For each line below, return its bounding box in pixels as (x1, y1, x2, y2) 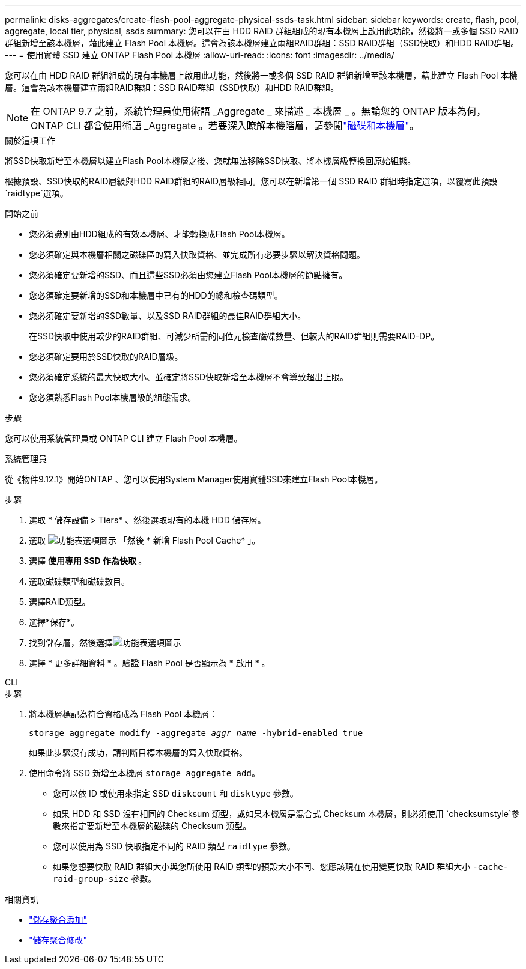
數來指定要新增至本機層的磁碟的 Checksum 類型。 (53, 821, 252, 831)
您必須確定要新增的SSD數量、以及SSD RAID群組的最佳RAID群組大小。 (29, 311, 306, 321)
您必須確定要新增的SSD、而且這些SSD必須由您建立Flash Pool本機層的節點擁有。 (29, 270, 348, 280)
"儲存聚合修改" (29, 935, 88, 945)
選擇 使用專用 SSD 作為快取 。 (29, 556, 147, 566)
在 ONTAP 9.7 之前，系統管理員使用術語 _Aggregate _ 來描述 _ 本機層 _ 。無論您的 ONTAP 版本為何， (31, 105, 486, 117)
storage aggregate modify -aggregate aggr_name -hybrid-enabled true (29, 728, 363, 738)
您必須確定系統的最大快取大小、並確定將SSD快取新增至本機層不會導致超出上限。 (29, 372, 349, 382)
